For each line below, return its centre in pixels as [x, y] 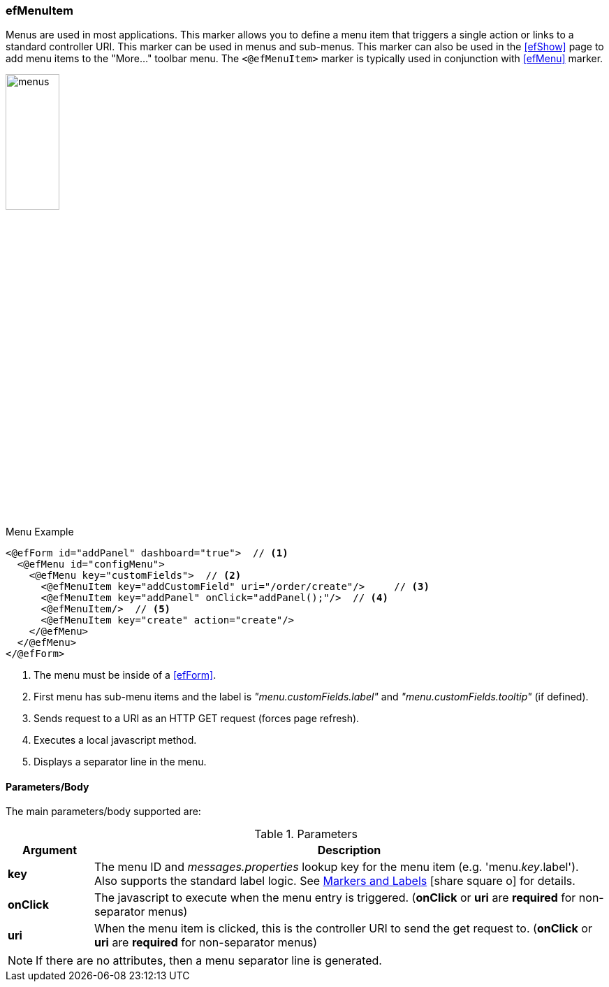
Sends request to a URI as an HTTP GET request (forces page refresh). [197, 718]
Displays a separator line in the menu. [120, 761]
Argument [50, 850]
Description [349, 850]
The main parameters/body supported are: [103, 812]
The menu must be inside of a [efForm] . [125, 675]
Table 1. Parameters [306, 834]
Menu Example [40, 531]
